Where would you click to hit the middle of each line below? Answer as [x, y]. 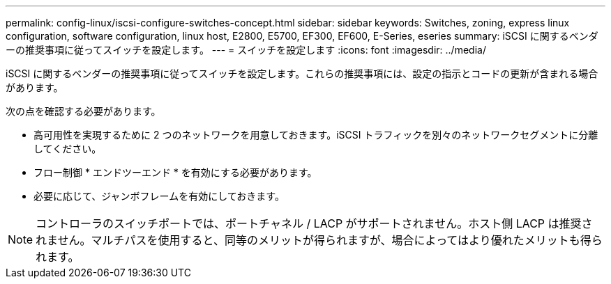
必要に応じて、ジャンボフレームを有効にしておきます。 [159, 196]
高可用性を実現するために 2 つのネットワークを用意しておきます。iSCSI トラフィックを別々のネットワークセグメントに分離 [316, 135]
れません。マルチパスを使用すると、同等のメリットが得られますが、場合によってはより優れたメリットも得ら [319, 240]
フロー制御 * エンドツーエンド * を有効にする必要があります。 [175, 172]
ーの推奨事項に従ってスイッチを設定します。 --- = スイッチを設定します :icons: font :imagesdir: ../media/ [246, 50]
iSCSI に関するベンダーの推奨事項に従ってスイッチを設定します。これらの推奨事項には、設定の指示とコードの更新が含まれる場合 [302, 73]
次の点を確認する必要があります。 [83, 111]
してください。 [68, 149]
